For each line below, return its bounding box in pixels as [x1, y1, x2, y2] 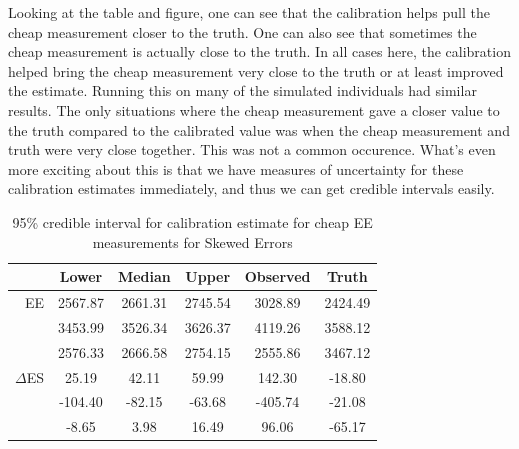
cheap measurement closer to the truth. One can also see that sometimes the [8, 21, 477, 42]
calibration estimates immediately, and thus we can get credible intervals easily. [8, 178, 495, 199]
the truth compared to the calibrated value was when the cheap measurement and [8, 119, 510, 140]
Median [117, 266, 171, 287]
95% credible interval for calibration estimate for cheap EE [12, 211, 373, 232]
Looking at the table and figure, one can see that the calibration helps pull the [8, 2, 490, 22]
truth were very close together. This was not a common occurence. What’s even [8, 139, 496, 160]
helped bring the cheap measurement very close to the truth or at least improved [8, 60, 504, 81]
